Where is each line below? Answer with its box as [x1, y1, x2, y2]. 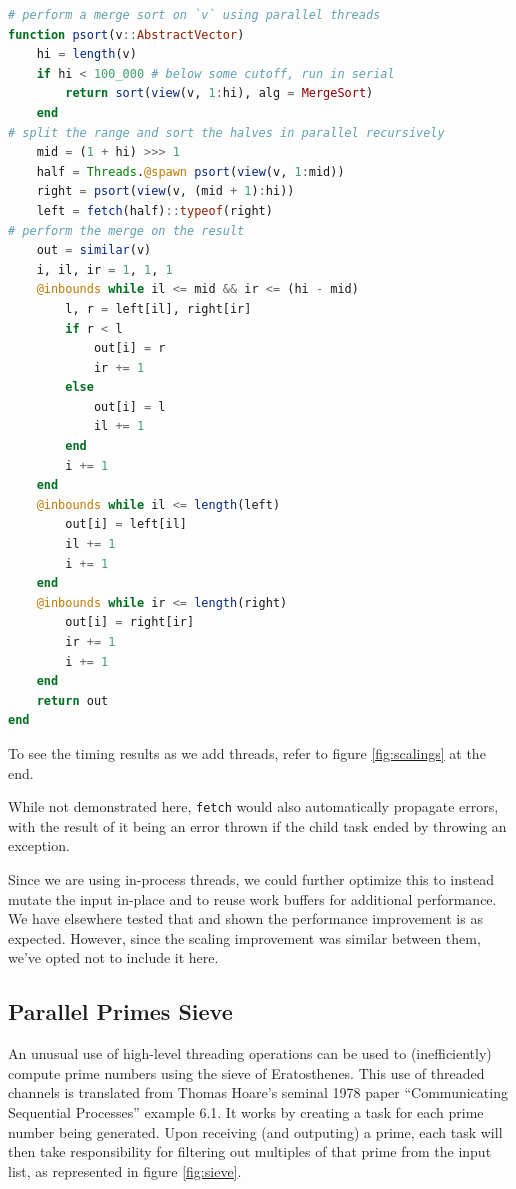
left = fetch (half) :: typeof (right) [36, 203, 273, 218]
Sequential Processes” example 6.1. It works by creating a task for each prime [8, 1101, 484, 1122]
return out [36, 693, 109, 708]
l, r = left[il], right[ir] [65, 301, 252, 316]
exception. [8, 835, 70, 856]
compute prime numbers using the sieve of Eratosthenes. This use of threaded [8, 1062, 485, 1083]
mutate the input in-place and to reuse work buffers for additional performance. [8, 888, 497, 909]
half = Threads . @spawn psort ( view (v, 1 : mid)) [36, 164, 345, 179]
